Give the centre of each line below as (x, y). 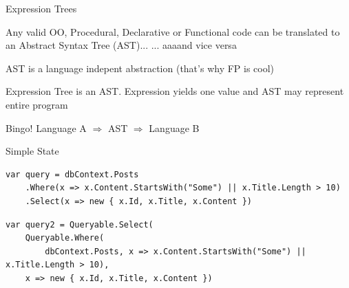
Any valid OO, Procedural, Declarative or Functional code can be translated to (173, 31)
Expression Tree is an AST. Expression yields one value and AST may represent (175, 91)
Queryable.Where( (65, 238)
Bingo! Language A (46, 128)
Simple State (32, 151)
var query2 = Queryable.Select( (80, 224)
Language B (174, 128)
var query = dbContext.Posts (72, 174)
